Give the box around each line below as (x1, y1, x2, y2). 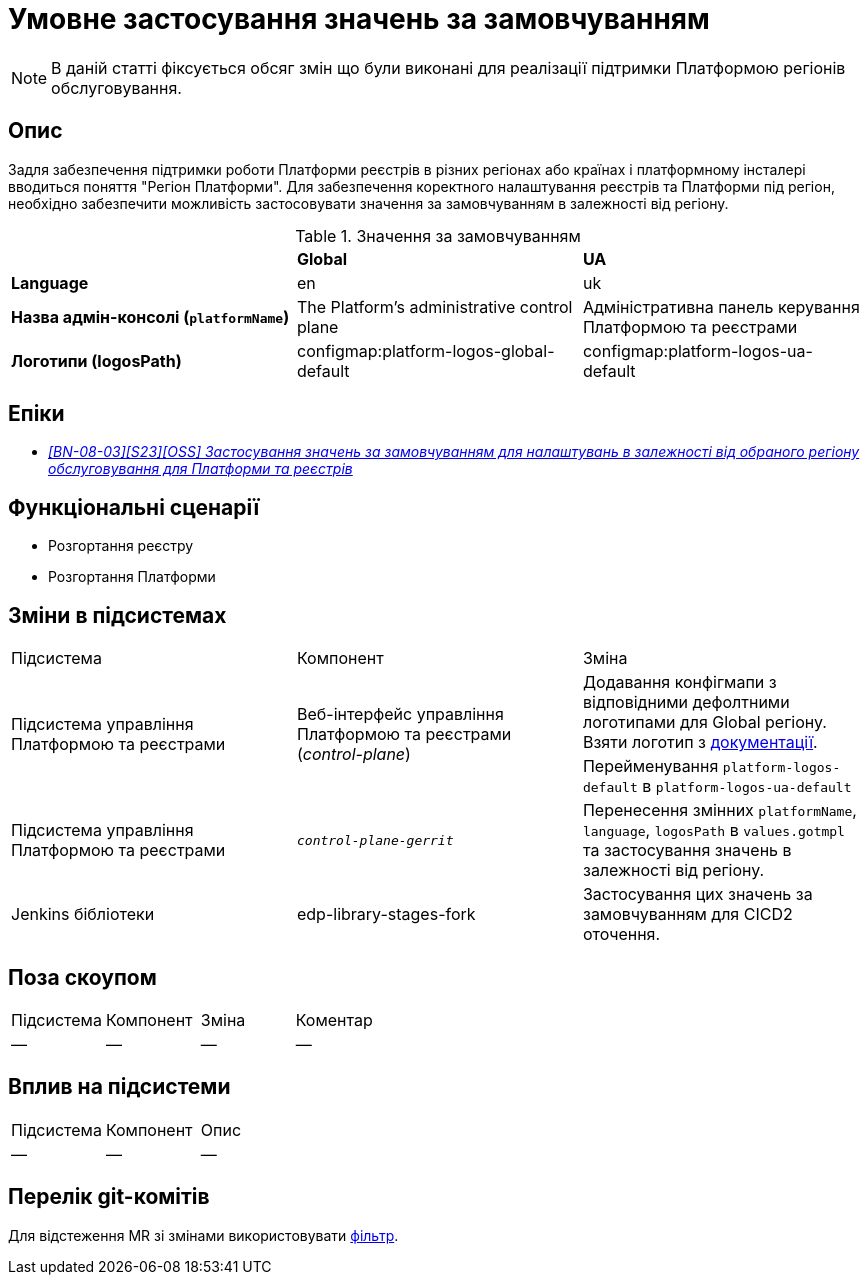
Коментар (295, 1009, 373, 1030)
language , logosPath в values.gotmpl (582, 820, 845, 841)
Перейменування (582, 756, 719, 777)
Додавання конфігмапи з (582, 672, 777, 693)
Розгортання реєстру (48, 537, 194, 555)
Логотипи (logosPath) (11, 350, 182, 371)
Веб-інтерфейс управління (296, 704, 504, 725)
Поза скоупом (8, 964, 157, 990)
